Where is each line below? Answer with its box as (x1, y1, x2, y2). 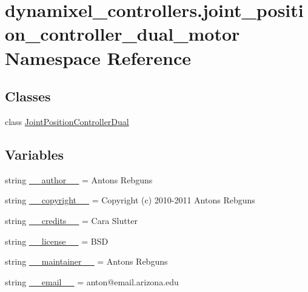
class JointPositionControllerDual (5, 115, 129, 127)
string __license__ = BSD (5, 234, 109, 247)
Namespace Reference (5, 45, 191, 70)
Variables (5, 144, 64, 163)
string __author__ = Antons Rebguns (5, 173, 153, 186)
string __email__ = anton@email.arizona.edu (5, 275, 179, 288)
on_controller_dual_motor (5, 21, 240, 46)
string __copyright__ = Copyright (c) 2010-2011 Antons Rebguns (5, 194, 255, 206)
